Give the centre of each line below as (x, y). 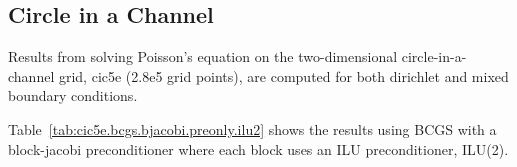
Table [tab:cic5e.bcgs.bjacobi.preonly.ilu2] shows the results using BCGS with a (252, 128)
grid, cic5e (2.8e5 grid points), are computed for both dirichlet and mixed (283, 75)
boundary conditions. (73, 95)
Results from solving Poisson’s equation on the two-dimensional (203, 56)
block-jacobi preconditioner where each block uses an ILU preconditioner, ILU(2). (258, 148)
